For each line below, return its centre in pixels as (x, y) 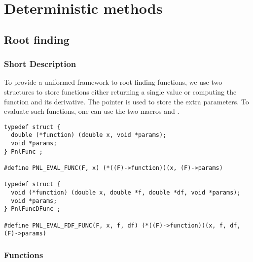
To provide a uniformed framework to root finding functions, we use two (113, 82)
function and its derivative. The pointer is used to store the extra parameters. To (126, 101)
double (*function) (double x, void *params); (89, 135)
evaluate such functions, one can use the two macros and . (92, 111)
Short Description (40, 64)
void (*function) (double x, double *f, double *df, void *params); (126, 193)
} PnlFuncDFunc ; (32, 209)
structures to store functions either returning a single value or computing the (120, 91)
